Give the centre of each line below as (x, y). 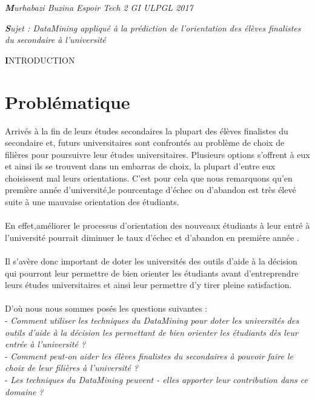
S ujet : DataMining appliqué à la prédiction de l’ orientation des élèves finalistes (153, 28)
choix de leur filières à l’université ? (71, 368)
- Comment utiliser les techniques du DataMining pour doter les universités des (152, 320)
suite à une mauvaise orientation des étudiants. (92, 202)
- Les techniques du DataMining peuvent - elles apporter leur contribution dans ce (156, 379)
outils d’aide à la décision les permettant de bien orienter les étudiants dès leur (151, 332)
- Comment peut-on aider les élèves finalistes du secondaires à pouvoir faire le (149, 356)
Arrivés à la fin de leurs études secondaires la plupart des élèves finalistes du (147, 130)
